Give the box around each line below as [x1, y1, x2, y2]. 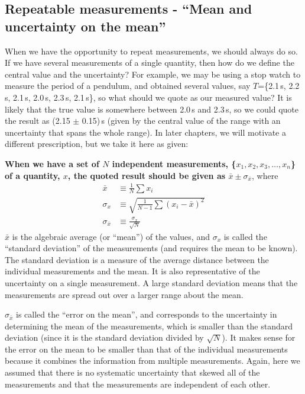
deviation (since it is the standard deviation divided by [5, 331, 204, 344]
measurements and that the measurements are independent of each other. [5, 377, 271, 390]
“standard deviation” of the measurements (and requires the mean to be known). [5, 242, 298, 254]
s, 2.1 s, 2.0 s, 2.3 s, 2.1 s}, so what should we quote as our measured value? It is [5, 91, 292, 103]
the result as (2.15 [5, 114, 70, 127]
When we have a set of [5, 157, 99, 169]
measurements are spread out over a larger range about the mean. [5, 288, 244, 300]
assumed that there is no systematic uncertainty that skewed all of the [5, 366, 260, 379]
